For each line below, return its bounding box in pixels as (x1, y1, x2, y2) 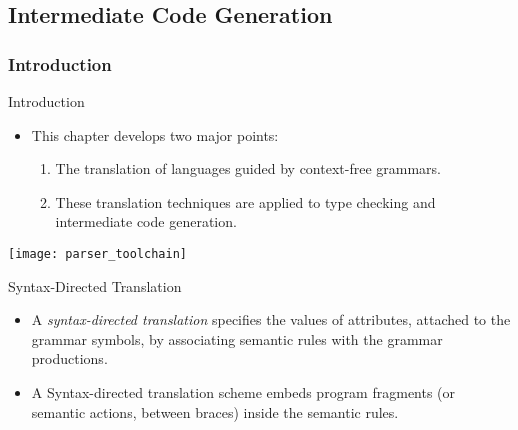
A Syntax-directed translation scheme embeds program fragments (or (31, 382, 456, 402)
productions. (31, 348, 108, 369)
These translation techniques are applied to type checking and (55, 191, 436, 212)
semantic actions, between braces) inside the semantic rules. (31, 401, 399, 422)
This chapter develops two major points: (31, 124, 279, 145)
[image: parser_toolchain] (8, 246, 187, 261)
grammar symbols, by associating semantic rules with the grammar (31, 328, 443, 349)
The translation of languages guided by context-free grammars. (55, 158, 441, 179)
